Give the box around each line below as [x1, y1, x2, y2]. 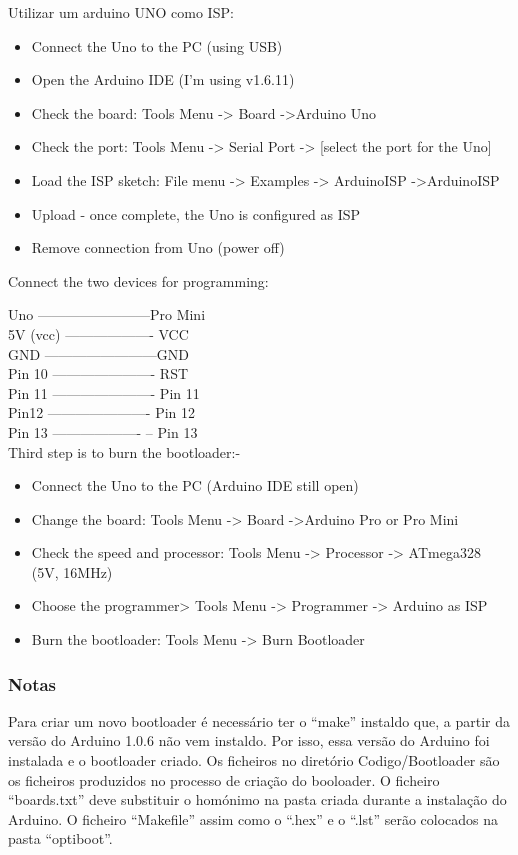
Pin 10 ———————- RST [8, 363, 189, 384]
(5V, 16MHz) [31, 561, 113, 582]
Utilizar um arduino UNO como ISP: [8, 2, 234, 22]
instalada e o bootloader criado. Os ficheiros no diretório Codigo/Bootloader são [8, 750, 500, 771]
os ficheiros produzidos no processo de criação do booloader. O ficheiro [8, 769, 440, 790]
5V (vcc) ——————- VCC [8, 323, 189, 344]
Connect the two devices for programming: [8, 270, 269, 291]
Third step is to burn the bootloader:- [8, 441, 241, 462]
